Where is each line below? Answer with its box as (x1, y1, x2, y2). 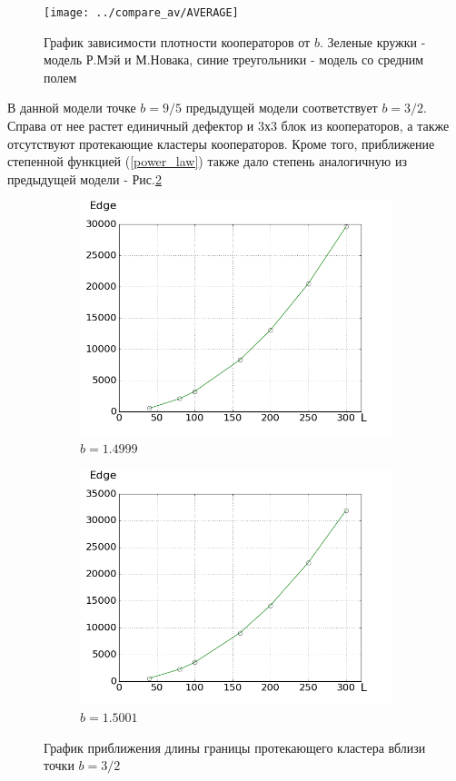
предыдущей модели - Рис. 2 (7, 169, 162, 188)
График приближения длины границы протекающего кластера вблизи (44, 737, 426, 756)
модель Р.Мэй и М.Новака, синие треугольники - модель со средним (44, 50, 424, 69)
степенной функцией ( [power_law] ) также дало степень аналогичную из (7, 152, 407, 171)
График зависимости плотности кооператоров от (44, 32, 311, 51)
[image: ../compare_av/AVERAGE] (44, 6, 239, 19)
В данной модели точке (7, 98, 136, 117)
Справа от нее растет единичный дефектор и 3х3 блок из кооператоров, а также (7, 116, 450, 135)
